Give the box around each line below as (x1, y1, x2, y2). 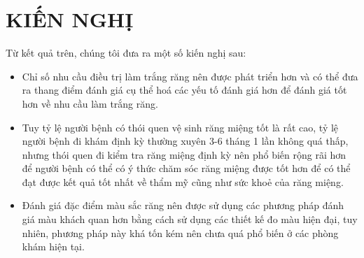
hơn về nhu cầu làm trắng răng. (22, 96, 158, 110)
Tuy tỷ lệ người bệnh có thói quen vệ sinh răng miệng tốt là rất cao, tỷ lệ (22, 120, 339, 134)
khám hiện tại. (22, 239, 85, 254)
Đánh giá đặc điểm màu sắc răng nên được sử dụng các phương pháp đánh (22, 198, 344, 213)
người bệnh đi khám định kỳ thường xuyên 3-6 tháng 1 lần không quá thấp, (22, 134, 349, 148)
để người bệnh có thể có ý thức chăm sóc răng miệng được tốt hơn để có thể (22, 161, 351, 175)
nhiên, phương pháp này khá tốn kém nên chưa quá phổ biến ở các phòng (22, 225, 339, 240)
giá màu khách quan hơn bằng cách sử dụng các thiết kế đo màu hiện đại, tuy (22, 212, 358, 227)
